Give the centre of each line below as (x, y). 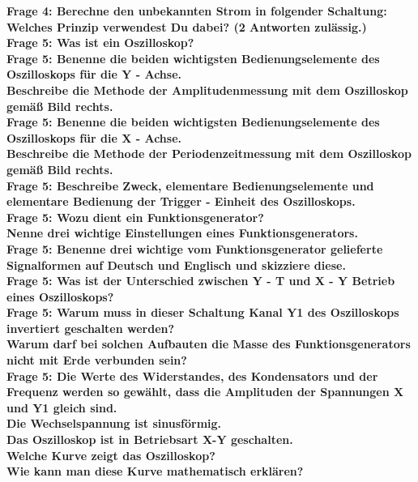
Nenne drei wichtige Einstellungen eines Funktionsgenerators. (182, 233)
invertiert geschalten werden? (91, 328)
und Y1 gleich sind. (62, 407)
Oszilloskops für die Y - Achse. (94, 74)
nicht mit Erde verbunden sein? (97, 360)
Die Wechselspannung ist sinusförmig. (114, 423)
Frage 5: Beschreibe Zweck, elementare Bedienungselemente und (190, 185)
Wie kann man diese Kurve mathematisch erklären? (155, 471)
